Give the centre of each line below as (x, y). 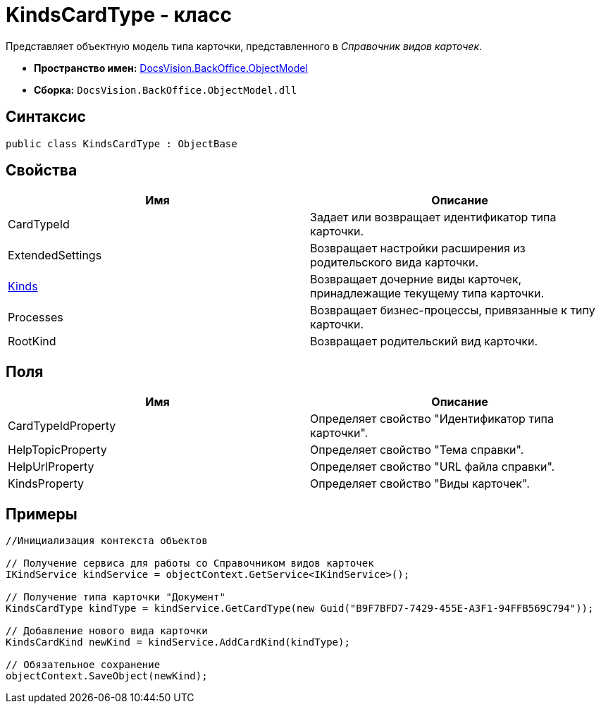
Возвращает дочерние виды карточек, (416, 279)
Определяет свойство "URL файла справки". (433, 467)
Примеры (42, 514)
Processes (36, 317)
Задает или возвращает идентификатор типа (433, 217)
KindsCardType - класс (119, 15)
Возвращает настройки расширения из (418, 248)
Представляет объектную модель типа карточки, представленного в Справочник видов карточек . (244, 46)
